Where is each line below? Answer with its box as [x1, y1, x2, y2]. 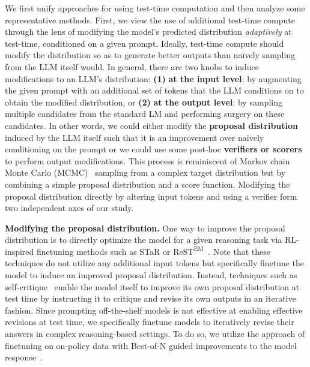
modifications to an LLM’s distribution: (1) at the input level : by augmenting [5, 72, 302, 85]
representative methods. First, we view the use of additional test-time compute [5, 13, 295, 26]
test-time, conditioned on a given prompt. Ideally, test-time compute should [5, 37, 284, 49]
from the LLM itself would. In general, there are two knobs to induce [5, 60, 260, 73]
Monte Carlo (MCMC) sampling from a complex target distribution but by [5, 166, 286, 179]
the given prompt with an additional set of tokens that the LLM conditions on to [5, 84, 304, 97]
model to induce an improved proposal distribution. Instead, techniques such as [5, 269, 297, 281]
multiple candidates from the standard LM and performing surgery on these [5, 107, 285, 120]
